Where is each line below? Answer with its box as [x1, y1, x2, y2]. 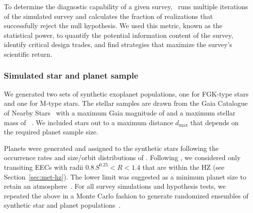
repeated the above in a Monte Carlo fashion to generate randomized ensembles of [4, 190, 249, 200]
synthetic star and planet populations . [4, 200, 121, 210]
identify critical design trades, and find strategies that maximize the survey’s [4, 39, 233, 49]
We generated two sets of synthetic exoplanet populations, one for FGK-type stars [4, 88, 249, 98]
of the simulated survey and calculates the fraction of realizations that [4, 11, 213, 21]
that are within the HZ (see [142, 162, 224, 172]
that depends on [190, 117, 239, 127]
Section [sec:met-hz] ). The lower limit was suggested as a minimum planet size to [4, 171, 246, 181]
